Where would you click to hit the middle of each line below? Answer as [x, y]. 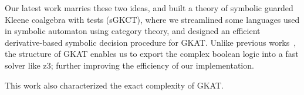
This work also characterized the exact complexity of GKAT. [114, 85]
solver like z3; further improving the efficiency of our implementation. [129, 65]
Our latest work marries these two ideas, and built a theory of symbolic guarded [149, 8]
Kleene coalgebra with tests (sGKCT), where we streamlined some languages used [152, 19]
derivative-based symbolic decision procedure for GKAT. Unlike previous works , [151, 42]
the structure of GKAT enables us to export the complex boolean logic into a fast [152, 54]
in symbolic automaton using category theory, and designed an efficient [133, 31]
